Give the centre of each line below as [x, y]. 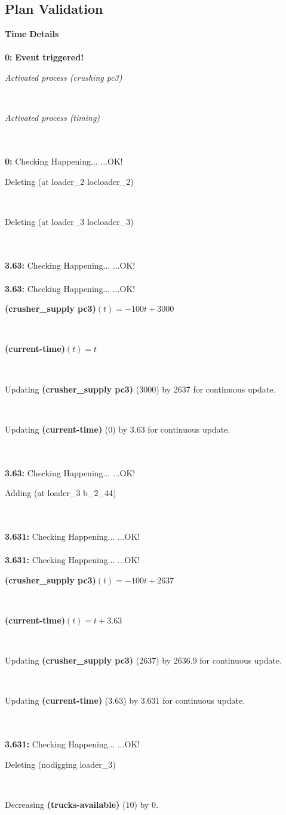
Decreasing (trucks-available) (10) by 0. [82, 804]
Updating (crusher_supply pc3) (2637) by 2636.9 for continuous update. [144, 660]
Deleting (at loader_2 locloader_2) [69, 181]
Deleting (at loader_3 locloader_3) [69, 221]
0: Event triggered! [44, 57]
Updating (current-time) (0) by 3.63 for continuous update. [118, 429]
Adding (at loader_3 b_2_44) [61, 493]
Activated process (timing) [53, 118]
